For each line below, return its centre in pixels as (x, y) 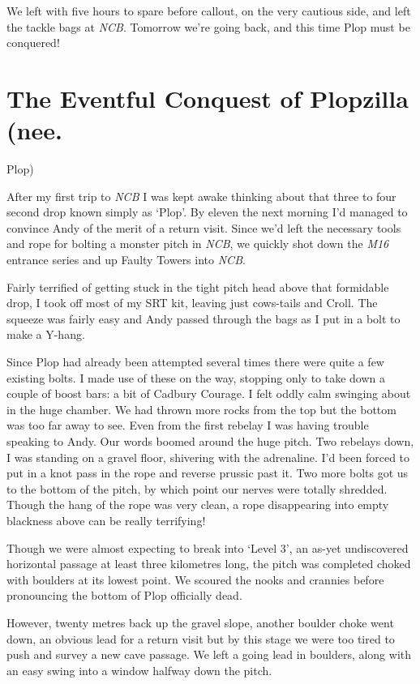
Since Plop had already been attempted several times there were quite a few (195, 362)
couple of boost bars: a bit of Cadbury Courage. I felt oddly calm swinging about (209, 393)
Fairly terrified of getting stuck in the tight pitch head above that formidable (198, 286)
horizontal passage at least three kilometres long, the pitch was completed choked (209, 564)
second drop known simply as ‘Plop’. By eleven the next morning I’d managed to (207, 212)
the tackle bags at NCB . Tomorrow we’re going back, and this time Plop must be (208, 26)
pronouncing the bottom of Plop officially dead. (124, 595)
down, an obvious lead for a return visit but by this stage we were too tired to (201, 638)
